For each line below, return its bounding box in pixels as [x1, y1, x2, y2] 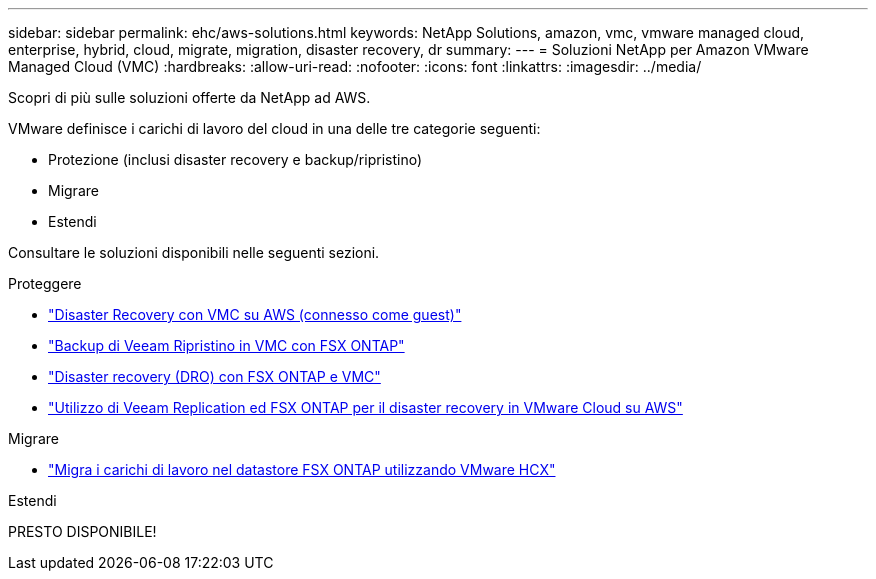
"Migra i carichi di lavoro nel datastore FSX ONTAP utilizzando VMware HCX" [48, 461, 556, 478]
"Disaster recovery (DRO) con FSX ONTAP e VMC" [48, 368, 381, 385]
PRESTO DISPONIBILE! [8, 523, 157, 540]
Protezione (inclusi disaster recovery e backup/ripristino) [48, 151, 422, 168]
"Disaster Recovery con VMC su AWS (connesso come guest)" [48, 306, 462, 323]
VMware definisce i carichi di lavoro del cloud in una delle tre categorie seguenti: [8, 120, 541, 137]
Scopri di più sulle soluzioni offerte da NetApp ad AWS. [8, 89, 371, 106]
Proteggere [8, 275, 82, 292]
